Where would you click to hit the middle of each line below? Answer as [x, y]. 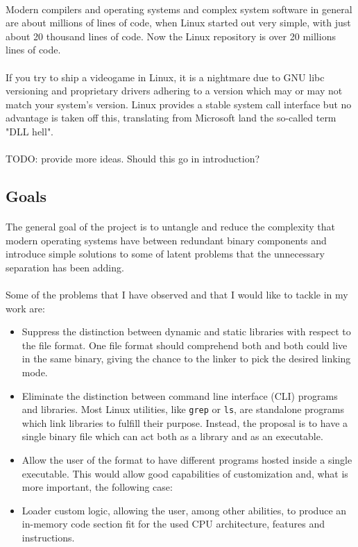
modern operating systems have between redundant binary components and [166, 240]
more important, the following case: [97, 487]
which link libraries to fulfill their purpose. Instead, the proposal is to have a [185, 422]
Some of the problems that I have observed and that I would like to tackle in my [177, 295]
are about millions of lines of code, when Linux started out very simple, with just [178, 23]
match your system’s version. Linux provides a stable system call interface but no [179, 104]
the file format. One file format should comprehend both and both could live [185, 345]
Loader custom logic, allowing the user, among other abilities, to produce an [184, 510]
